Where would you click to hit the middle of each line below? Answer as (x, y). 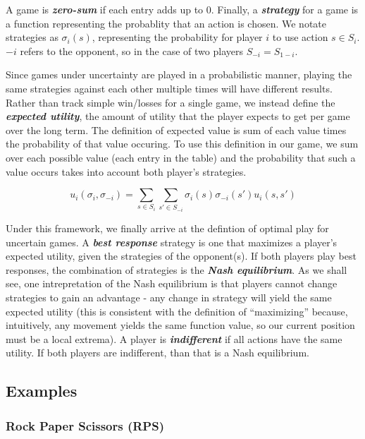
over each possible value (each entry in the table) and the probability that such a (181, 157)
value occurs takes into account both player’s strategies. (126, 171)
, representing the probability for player (177, 37)
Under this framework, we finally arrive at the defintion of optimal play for (167, 228)
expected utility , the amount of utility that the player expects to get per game (178, 116)
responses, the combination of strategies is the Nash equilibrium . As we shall (177, 269)
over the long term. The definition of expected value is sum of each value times (176, 130)
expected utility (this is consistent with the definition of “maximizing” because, (177, 311)
